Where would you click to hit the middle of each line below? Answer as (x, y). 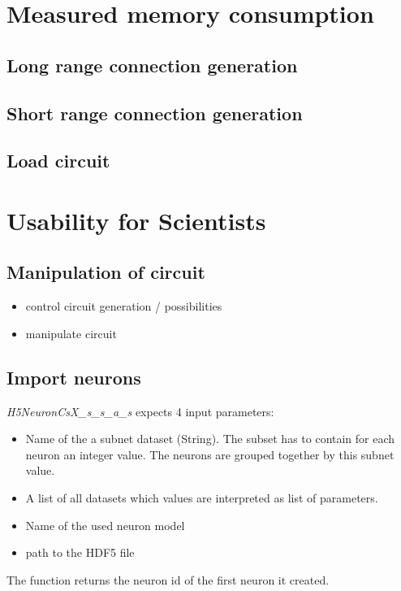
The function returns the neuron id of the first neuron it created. (168, 579)
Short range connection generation (155, 113)
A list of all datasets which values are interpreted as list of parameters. (202, 498)
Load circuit (58, 161)
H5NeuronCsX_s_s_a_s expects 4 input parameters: (140, 411)
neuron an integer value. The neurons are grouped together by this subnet (210, 454)
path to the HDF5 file (80, 552)
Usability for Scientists (136, 220)
